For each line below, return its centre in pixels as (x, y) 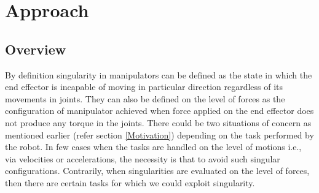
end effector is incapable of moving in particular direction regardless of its (144, 87)
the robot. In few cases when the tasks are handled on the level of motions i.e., (153, 147)
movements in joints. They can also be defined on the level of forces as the (145, 98)
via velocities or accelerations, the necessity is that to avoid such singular (143, 158)
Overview (36, 49)
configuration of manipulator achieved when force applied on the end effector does (159, 111)
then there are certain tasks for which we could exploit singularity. (130, 182)
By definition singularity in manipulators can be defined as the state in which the (159, 74)
